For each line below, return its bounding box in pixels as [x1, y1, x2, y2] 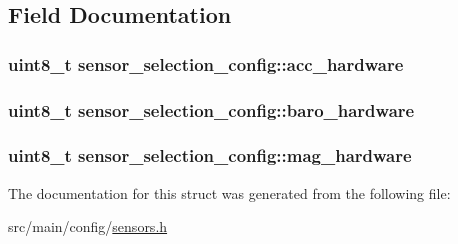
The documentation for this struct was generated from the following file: [8, 182, 451, 203]
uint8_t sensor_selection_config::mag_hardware [8, 143, 412, 168]
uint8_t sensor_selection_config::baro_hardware [8, 97, 415, 122]
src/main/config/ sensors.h [8, 216, 168, 237]
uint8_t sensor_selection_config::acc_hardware [8, 51, 404, 76]
